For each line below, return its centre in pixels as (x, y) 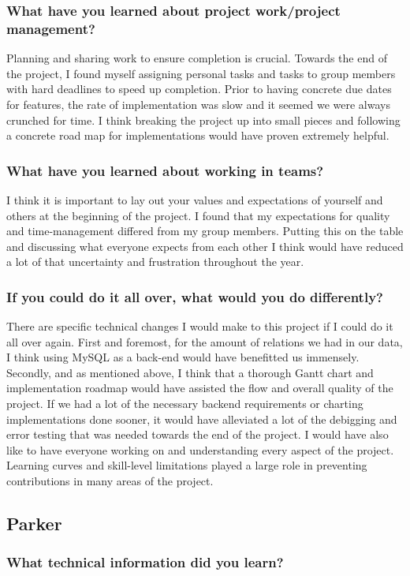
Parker (34, 524)
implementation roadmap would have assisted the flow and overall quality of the (200, 388)
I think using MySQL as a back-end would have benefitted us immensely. (183, 357)
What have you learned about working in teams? (165, 170)
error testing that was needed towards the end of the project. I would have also (198, 434)
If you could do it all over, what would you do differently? (195, 296)
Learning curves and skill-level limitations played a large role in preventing (187, 465)
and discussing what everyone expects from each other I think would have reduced (205, 246)
